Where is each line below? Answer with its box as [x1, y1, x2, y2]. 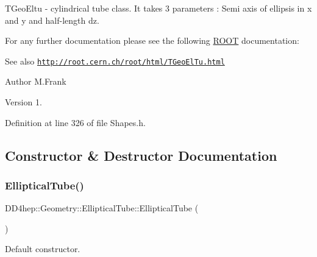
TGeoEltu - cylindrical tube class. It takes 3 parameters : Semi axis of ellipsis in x [5, 2, 312, 14]
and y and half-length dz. [5, 13, 99, 26]
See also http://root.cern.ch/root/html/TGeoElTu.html [5, 54, 225, 67]
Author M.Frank [5, 75, 66, 88]
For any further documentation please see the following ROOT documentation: [5, 34, 299, 47]
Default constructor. [5, 242, 80, 255]
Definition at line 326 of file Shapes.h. [5, 116, 146, 128]
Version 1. [5, 96, 42, 108]
